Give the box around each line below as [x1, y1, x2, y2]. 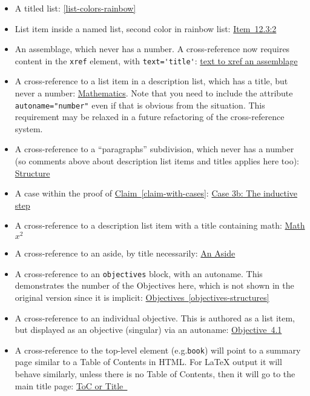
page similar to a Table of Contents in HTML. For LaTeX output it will [15, 355, 282, 368]
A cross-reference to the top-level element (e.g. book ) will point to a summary [15, 343, 301, 356]
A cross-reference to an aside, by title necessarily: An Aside [15, 247, 236, 260]
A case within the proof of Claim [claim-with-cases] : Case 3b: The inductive [15, 187, 298, 200]
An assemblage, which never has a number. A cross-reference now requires [15, 42, 290, 55]
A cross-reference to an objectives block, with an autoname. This [15, 267, 263, 280]
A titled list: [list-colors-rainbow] [15, 2, 136, 14]
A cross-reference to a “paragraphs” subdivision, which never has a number [15, 143, 294, 155]
